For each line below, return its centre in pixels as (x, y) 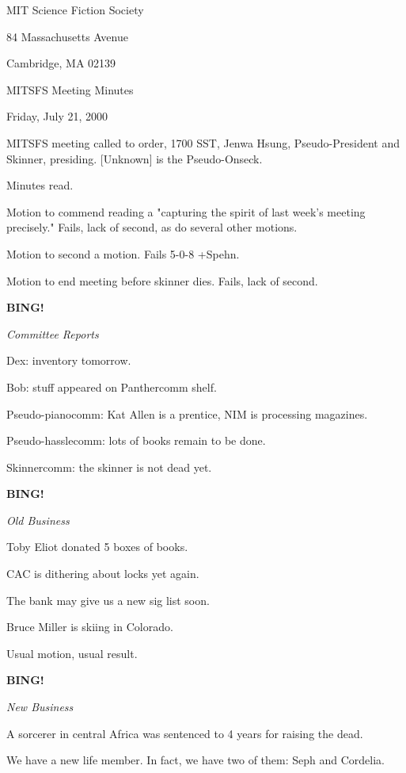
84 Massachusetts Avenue (67, 36)
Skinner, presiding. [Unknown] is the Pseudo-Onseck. (135, 158)
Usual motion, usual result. (72, 653)
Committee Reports (53, 333)
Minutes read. (40, 185)
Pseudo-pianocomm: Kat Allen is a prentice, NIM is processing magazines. (187, 413)
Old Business (38, 520)
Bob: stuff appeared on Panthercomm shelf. (112, 386)
